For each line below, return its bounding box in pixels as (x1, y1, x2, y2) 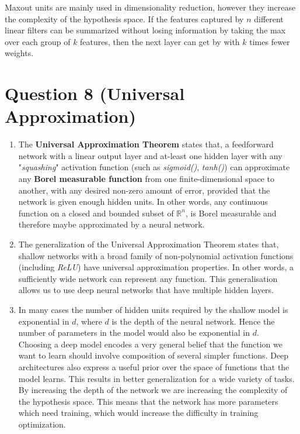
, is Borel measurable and (185, 206, 277, 219)
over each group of (5, 35, 71, 47)
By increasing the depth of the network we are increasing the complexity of (18, 384, 288, 396)
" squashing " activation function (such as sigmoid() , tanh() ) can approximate (18, 161, 290, 173)
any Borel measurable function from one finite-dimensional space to (18, 173, 274, 185)
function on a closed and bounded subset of (18, 206, 174, 219)
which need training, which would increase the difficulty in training (18, 407, 259, 419)
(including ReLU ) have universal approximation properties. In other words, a (18, 261, 294, 273)
